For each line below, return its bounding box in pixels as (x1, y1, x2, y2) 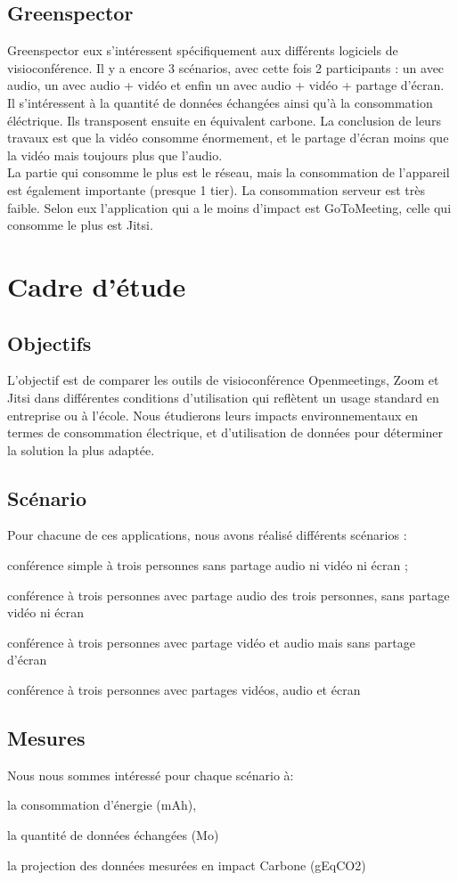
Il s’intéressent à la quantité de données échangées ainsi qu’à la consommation (7, 93, 433, 111)
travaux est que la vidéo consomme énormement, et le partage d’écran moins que (7, 128, 449, 147)
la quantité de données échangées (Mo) (7, 826, 219, 844)
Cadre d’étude (7, 267, 186, 304)
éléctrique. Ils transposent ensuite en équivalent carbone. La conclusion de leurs (7, 110, 441, 129)
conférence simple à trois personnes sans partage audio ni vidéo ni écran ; (7, 556, 408, 575)
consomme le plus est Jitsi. (7, 216, 153, 234)
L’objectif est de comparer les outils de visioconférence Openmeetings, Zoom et (7, 371, 439, 389)
